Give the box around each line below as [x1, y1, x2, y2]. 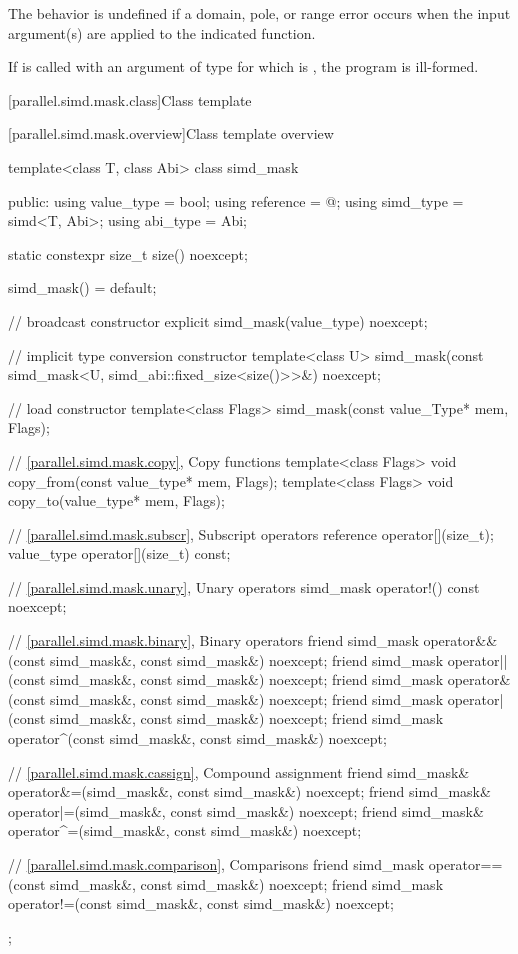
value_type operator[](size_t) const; [8, 543, 231, 564]
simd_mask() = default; [8, 277, 157, 298]
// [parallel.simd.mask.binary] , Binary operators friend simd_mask [8, 630, 419, 651]
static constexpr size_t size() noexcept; [8, 243, 248, 264]
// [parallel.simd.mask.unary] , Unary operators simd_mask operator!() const [8, 576, 480, 597]
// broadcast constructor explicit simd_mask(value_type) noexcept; [8, 310, 428, 331]
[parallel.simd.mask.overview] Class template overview [8, 123, 334, 144]
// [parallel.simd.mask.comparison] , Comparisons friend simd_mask [8, 854, 425, 874]
